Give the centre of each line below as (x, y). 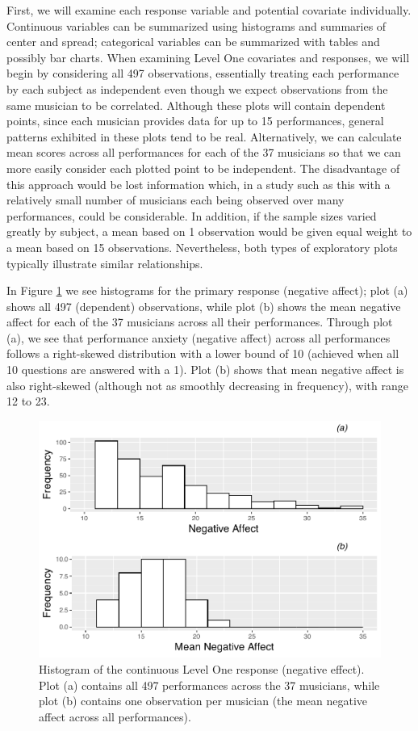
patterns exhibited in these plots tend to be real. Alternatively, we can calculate (204, 136)
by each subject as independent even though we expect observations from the (197, 88)
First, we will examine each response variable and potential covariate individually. (209, 10)
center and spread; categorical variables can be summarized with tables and (193, 42)
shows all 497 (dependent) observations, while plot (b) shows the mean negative (204, 306)
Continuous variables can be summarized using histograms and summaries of (196, 25)
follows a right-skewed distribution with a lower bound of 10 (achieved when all (203, 353)
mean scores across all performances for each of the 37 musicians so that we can (204, 152)
